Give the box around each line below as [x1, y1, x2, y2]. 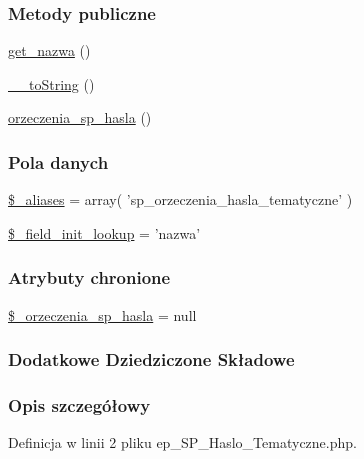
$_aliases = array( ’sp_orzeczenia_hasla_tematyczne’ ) [8, 189, 353, 210]
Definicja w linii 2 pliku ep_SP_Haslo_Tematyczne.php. [8, 432, 357, 453]
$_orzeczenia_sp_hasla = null [8, 304, 197, 325]
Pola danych [8, 149, 109, 174]
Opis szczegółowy [8, 392, 151, 417]
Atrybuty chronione [8, 265, 171, 290]
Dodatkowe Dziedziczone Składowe [8, 347, 295, 372]
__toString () [8, 73, 95, 94]
